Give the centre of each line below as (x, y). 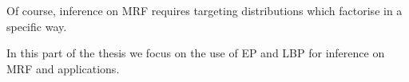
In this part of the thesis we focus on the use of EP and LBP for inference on (196, 53)
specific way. (37, 26)
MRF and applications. (63, 68)
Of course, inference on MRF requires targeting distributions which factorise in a (204, 10)
